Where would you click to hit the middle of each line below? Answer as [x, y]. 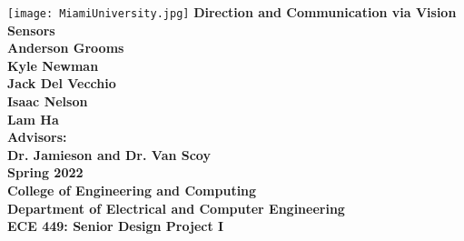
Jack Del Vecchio [62, 83]
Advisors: [37, 137]
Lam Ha [33, 119]
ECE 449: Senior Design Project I [116, 226]
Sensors [31, 30]
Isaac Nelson [48, 101]
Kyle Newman [53, 65]
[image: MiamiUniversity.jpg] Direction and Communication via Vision [232, 12]
